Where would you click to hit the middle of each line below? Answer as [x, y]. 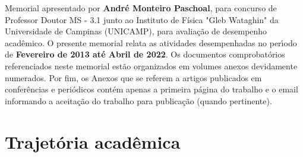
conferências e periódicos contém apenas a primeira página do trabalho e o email [151, 89]
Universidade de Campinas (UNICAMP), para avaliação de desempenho [136, 31]
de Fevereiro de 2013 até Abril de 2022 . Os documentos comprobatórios [145, 54]
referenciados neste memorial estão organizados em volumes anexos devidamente [151, 65]
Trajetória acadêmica [93, 141]
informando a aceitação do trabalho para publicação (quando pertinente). [138, 100]
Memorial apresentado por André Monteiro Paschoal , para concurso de [141, 8]
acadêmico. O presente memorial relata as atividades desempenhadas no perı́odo [151, 42]
